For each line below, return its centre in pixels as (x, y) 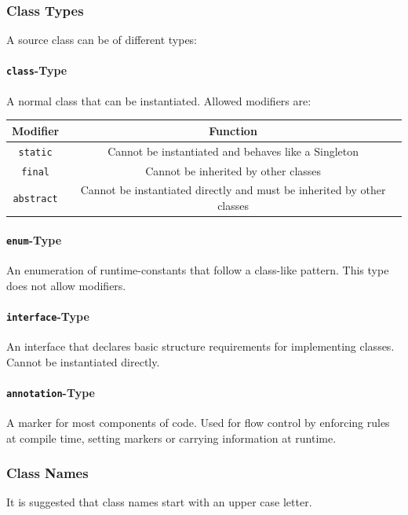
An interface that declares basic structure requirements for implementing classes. (200, 346)
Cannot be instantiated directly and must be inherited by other (233, 190)
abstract (35, 199)
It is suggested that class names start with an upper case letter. (159, 502)
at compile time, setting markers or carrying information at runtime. (171, 438)
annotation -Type (51, 392)
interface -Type (48, 316)
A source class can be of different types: (102, 40)
